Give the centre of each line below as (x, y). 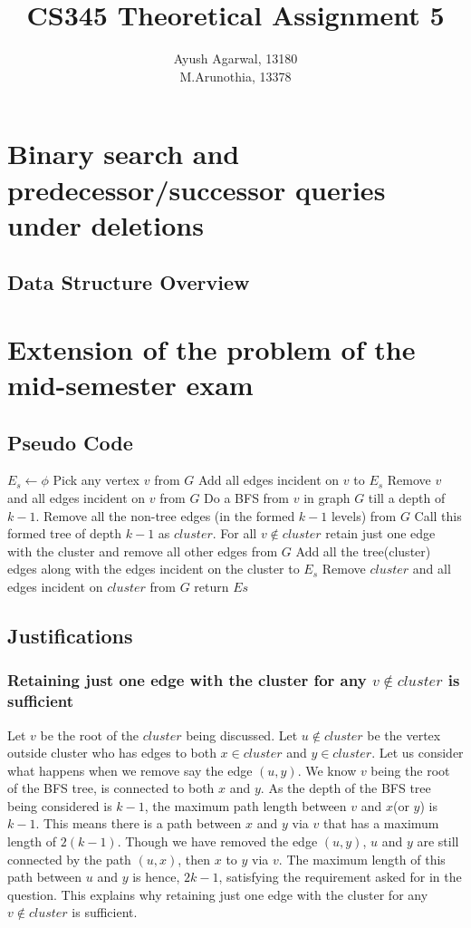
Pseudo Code (70, 442)
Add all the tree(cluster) (363, 551)
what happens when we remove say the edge (130, 770)
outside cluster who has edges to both (112, 753)
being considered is (60, 805)
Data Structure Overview (129, 282)
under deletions (106, 224)
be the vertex (404, 735)
